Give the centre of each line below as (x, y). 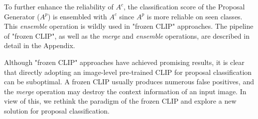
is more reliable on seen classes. (194, 16)
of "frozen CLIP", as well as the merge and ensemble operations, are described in (127, 35)
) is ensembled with (77, 16)
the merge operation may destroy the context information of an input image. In (125, 91)
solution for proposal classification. (57, 110)
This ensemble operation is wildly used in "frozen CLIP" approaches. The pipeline (129, 26)
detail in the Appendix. (40, 45)
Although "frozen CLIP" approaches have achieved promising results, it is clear (124, 62)
